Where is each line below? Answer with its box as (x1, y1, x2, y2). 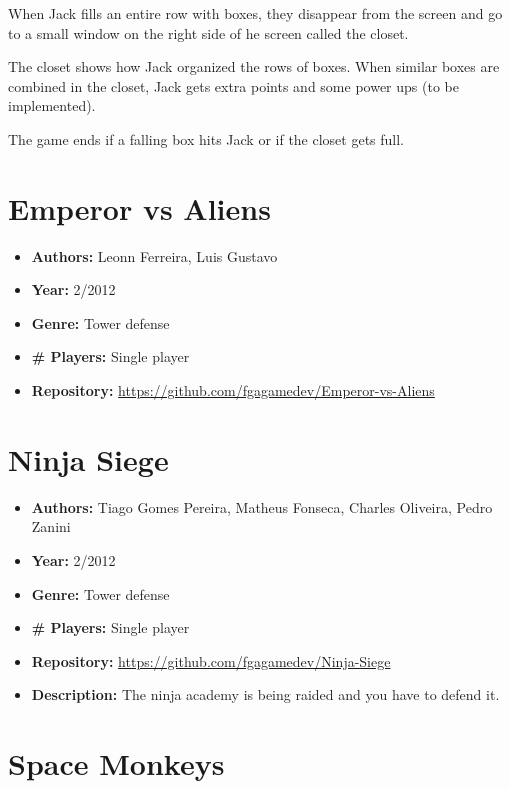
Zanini (31, 516, 71, 537)
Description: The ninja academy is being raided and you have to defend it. (31, 684, 500, 705)
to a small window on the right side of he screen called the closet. (8, 22, 409, 43)
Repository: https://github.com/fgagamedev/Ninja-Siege (31, 650, 391, 671)
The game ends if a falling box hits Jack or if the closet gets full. (8, 128, 405, 149)
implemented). (8, 95, 96, 116)
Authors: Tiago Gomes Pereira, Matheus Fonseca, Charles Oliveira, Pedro (31, 496, 493, 517)
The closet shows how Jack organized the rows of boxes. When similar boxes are (8, 56, 500, 77)
